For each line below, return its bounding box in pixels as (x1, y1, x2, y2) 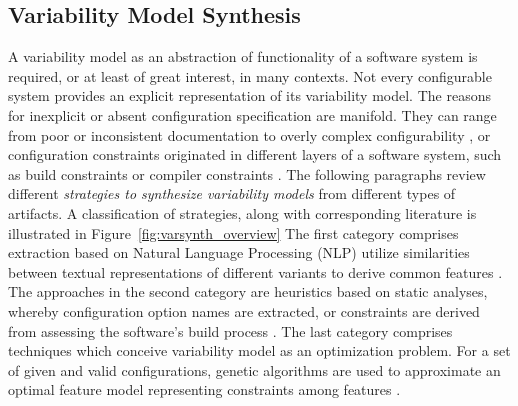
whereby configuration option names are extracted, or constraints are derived (8, 300, 480, 321)
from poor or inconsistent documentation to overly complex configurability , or (8, 124, 491, 145)
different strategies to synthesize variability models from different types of (8, 183, 456, 204)
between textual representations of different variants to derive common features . (8, 261, 503, 282)
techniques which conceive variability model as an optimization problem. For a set (8, 340, 511, 361)
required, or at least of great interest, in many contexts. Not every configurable (8, 65, 492, 86)
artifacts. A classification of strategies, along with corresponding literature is (8, 202, 477, 223)
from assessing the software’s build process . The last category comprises (8, 320, 453, 341)
